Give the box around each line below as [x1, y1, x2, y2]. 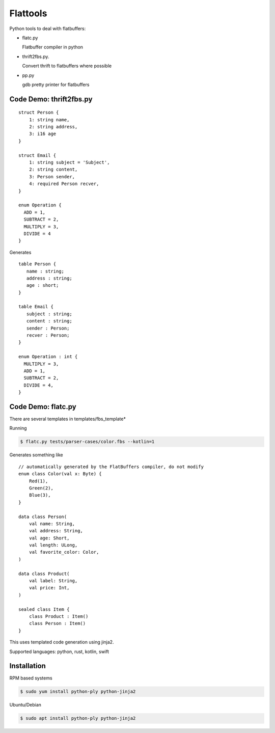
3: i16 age [29, 131, 57, 137]
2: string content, [29, 167, 78, 173]
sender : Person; [26, 325, 70, 331]
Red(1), [29, 478, 48, 484]
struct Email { [18, 152, 57, 158]
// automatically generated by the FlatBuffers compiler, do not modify [18, 464, 204, 470]
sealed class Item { [18, 606, 70, 612]
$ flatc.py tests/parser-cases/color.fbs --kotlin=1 [20, 439, 155, 445]
